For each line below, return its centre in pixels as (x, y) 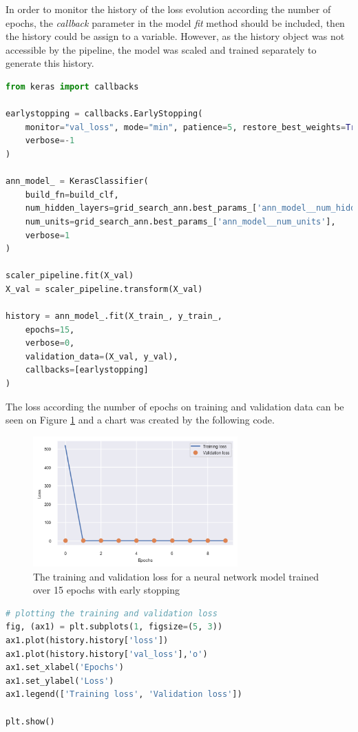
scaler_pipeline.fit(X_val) (70, 276)
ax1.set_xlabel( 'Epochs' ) (65, 668)
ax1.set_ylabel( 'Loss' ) (60, 681)
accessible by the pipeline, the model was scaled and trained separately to (161, 49)
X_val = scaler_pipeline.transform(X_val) (104, 289)
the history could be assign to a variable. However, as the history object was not (175, 36)
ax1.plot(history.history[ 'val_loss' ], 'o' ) (107, 654)
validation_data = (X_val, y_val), (102, 356)
